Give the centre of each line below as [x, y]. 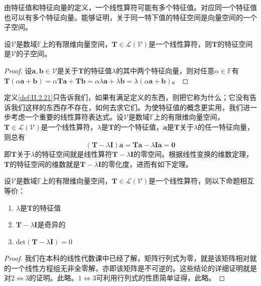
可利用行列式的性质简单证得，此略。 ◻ [161, 278]
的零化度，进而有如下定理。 [147, 164]
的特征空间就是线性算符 [74, 154]
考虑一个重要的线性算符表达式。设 [67, 117]
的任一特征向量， [226, 126]
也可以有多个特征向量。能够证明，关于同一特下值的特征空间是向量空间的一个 [130, 17]
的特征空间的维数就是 [45, 164]
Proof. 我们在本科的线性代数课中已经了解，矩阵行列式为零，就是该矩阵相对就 [130, 258]
